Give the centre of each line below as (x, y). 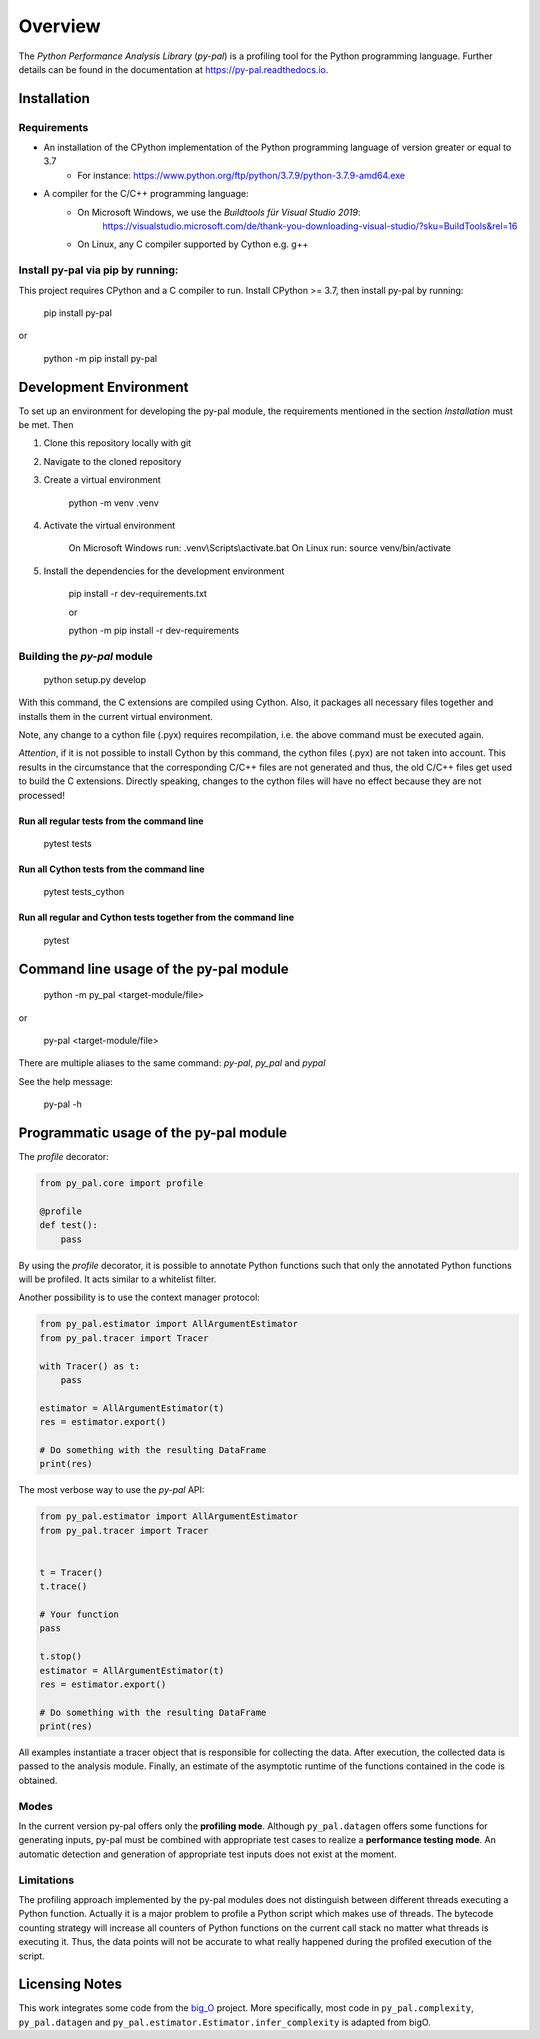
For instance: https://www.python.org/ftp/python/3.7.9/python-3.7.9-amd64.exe (241, 175)
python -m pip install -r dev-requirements (154, 630)
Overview (59, 26)
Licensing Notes (70, 1984)
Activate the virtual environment (109, 525)
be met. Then (46, 425)
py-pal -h (62, 1104)
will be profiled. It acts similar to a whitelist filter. (117, 1279)
